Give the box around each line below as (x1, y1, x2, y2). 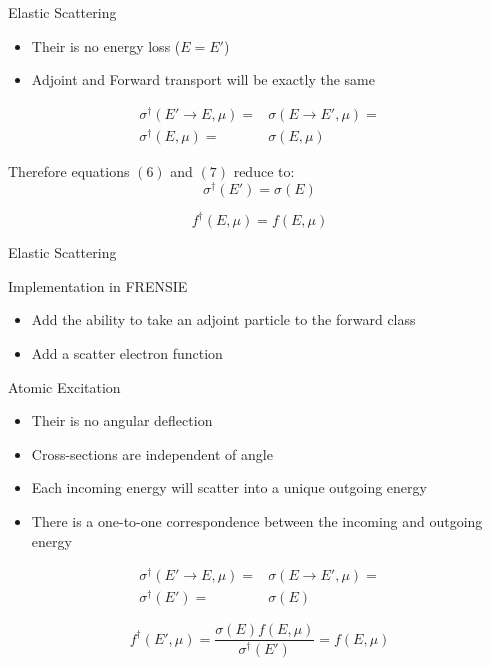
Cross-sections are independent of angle (31, 443, 273, 464)
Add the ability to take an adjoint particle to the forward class (31, 309, 416, 330)
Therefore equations (8, 161, 130, 181)
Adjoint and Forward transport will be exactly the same (31, 69, 375, 90)
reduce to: (233, 161, 295, 181)
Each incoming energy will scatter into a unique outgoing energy (31, 477, 427, 498)
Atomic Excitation (8, 376, 121, 397)
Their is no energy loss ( (31, 35, 181, 56)
